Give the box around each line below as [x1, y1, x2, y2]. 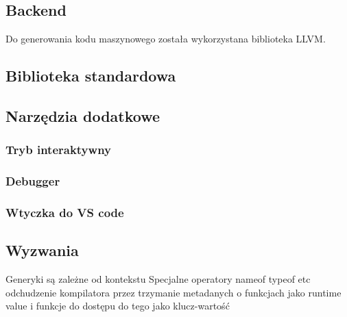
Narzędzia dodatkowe [5, 105, 160, 126]
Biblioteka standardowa [5, 65, 176, 86]
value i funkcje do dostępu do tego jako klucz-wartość [5, 299, 230, 313]
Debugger [5, 173, 60, 190]
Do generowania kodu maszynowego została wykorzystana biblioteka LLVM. [5, 31, 326, 46]
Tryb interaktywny [5, 141, 112, 158]
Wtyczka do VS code [5, 203, 124, 220]
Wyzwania [5, 240, 79, 261]
